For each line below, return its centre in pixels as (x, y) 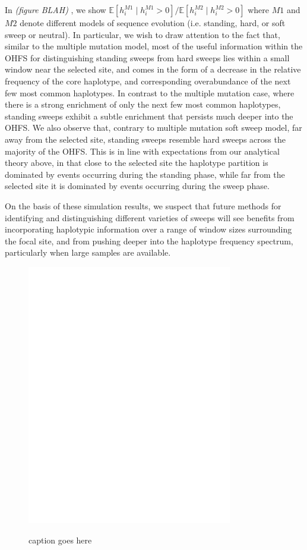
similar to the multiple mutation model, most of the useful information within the (154, 46)
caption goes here (60, 540)
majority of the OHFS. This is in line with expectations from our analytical (142, 151)
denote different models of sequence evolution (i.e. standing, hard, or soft (153, 23)
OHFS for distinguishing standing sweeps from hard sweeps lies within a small (147, 57)
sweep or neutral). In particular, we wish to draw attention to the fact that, (143, 34)
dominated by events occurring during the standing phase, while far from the (145, 174)
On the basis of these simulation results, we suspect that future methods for (143, 205)
